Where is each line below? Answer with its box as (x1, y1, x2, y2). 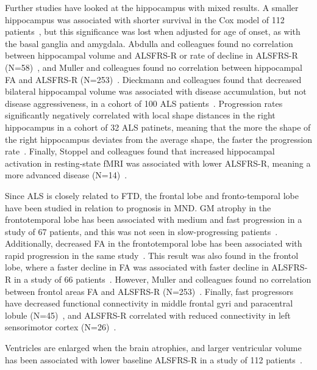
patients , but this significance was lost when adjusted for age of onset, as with (5, 25, 301, 38)
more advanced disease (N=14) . (5, 169, 127, 181)
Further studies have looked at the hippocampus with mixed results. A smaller (5, 1, 299, 13)
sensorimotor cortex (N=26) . (5, 321, 116, 333)
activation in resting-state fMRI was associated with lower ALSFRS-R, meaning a (5, 156, 311, 169)
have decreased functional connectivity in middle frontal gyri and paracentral (5, 297, 293, 310)
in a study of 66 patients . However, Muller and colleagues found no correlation (13, 273, 312, 286)
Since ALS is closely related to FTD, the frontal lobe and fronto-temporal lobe (5, 189, 299, 201)
